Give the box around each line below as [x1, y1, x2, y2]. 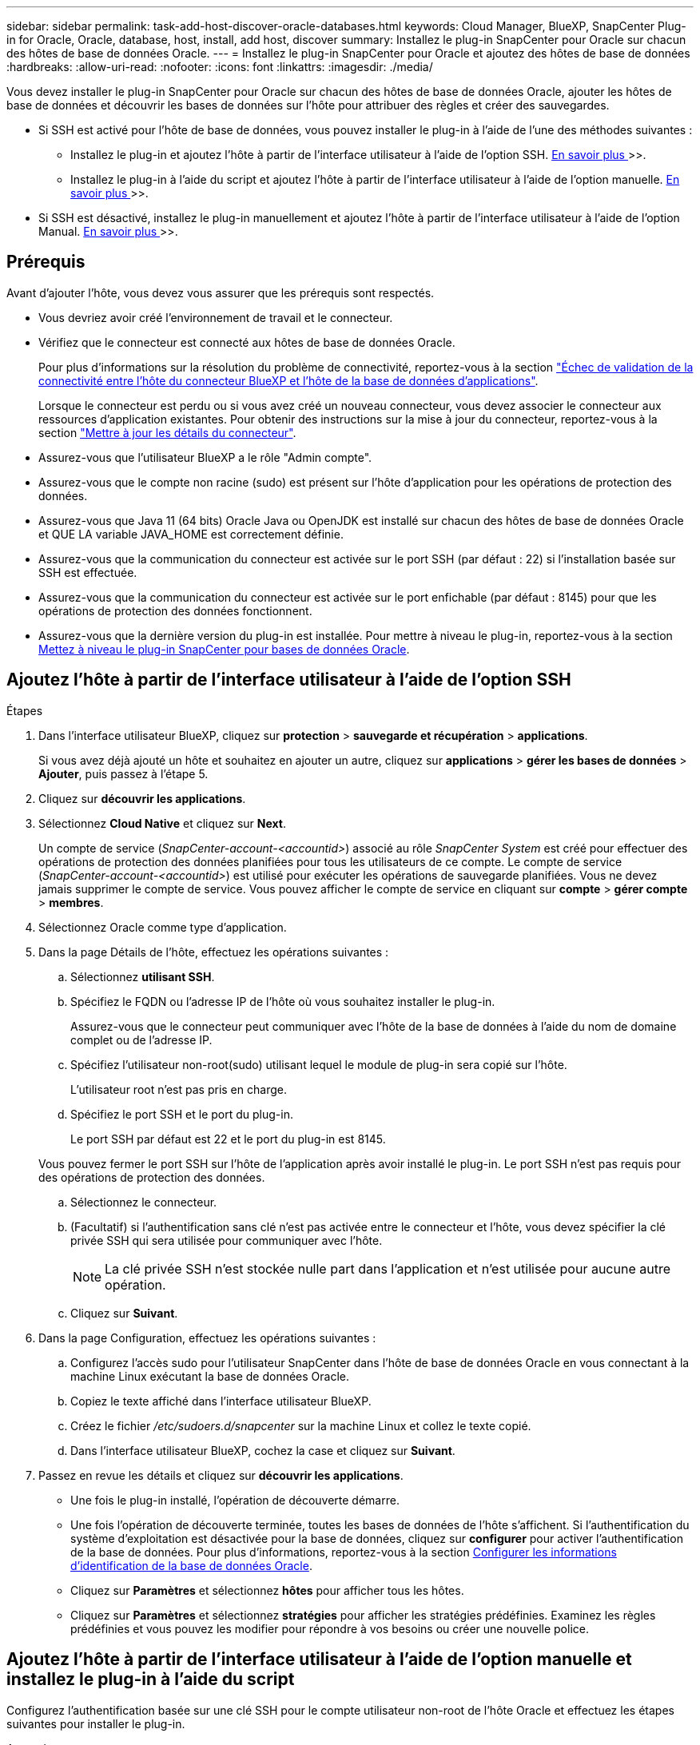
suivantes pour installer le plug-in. [6, 1716, 185, 1731]
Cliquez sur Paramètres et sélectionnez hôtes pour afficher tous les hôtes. [70, 1583, 464, 1597]
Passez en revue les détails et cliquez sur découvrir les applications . [38, 1468, 404, 1482]
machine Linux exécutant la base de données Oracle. [70, 1369, 350, 1383]
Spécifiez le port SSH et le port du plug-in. [70, 1107, 293, 1121]
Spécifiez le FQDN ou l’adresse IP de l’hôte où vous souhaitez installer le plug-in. [70, 994, 495, 1008]
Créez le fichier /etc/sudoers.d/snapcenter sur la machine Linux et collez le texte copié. [70, 1418, 531, 1433]
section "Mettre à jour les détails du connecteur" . [38, 425, 296, 439]
